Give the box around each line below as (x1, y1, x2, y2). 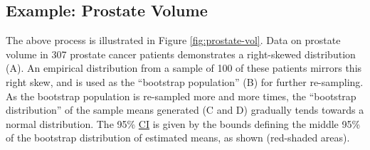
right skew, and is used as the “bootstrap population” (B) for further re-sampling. (6, 74, 364, 89)
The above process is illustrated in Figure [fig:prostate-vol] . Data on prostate (6, 33, 341, 48)
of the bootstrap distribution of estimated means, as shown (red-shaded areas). (6, 130, 350, 145)
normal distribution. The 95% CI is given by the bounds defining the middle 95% (6, 116, 361, 131)
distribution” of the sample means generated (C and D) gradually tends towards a (6, 102, 364, 117)
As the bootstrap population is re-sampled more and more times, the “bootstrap (6, 88, 356, 103)
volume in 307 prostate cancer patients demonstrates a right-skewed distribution (6, 46, 356, 61)
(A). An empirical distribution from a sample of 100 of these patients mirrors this (6, 60, 362, 75)
